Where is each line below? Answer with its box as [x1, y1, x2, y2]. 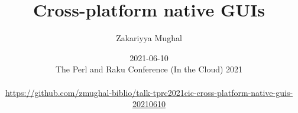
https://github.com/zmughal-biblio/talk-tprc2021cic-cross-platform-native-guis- [5, 86, 293, 98]
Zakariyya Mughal [116, 32, 182, 44]
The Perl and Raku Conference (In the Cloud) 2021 [55, 63, 243, 75]
